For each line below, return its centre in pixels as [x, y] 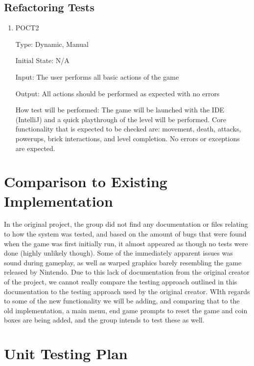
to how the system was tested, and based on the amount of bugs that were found [125, 234]
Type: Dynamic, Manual [52, 44]
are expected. [35, 148]
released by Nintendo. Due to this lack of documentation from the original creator [127, 272]
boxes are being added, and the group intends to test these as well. [104, 320]
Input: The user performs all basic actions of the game [97, 76]
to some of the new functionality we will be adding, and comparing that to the [122, 301]
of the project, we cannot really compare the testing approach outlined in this [121, 282]
